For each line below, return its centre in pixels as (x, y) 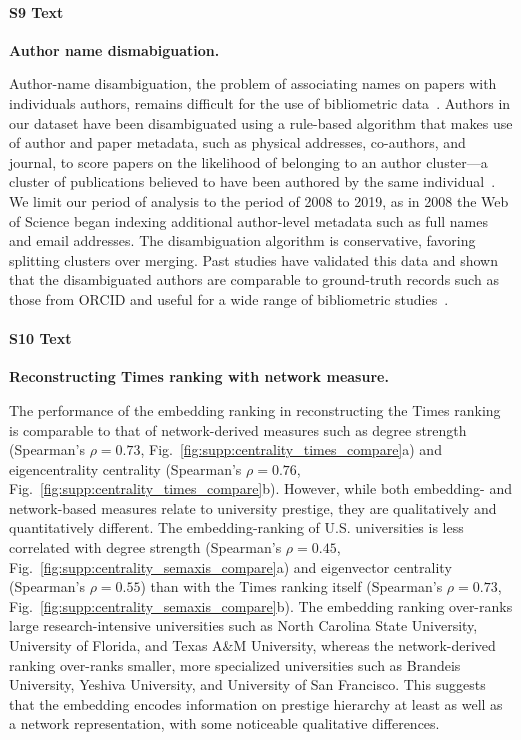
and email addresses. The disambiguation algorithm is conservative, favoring (242, 240)
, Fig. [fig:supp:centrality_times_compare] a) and (291, 449)
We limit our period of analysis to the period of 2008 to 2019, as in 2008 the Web (259, 200)
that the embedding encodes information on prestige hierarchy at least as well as (256, 703)
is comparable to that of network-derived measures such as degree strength (238, 429)
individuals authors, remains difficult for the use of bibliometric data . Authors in (260, 102)
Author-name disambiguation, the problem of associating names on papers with (253, 83)
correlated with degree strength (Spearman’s (145, 547)
